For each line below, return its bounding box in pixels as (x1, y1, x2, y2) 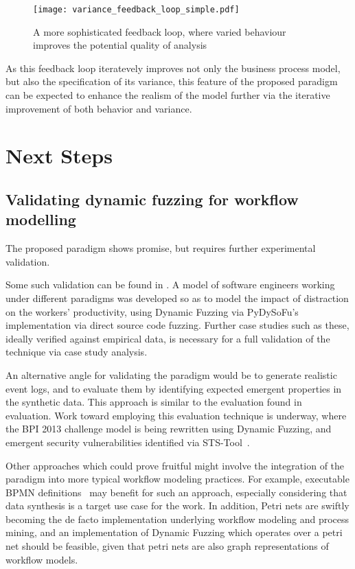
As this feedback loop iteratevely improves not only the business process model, (5, 60, 341, 75)
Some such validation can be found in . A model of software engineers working (5, 277, 335, 292)
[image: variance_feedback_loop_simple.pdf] (33, 5, 240, 14)
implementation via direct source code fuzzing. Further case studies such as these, (5, 318, 350, 332)
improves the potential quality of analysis (33, 38, 207, 52)
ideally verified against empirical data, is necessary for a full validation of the (5, 331, 330, 345)
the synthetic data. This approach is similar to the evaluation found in (5, 395, 302, 409)
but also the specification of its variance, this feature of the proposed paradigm (5, 74, 338, 89)
